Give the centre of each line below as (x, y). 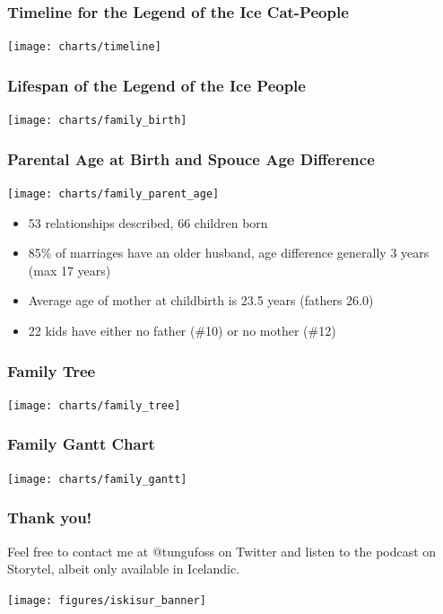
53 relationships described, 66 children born (148, 222)
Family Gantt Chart (81, 444)
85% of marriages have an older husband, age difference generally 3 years (229, 253)
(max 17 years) (69, 270)
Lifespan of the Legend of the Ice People (156, 85)
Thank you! (50, 518)
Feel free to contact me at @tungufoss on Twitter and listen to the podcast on (222, 551)
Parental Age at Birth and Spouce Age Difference (191, 158)
